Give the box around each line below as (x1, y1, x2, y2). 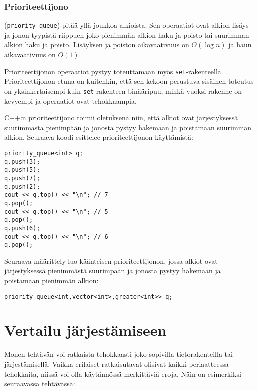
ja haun (228, 39, 252, 50)
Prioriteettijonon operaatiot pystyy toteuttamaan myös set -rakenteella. (4, 66, 223, 76)
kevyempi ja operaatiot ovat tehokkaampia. (4, 95, 137, 106)
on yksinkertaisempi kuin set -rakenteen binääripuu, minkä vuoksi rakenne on (4, 85, 242, 96)
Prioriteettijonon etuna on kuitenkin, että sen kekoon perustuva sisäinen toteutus (4, 76, 254, 86)
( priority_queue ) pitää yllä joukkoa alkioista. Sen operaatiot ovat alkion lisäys (4, 20, 249, 30)
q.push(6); (4, 224, 40, 232)
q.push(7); (4, 174, 40, 182)
